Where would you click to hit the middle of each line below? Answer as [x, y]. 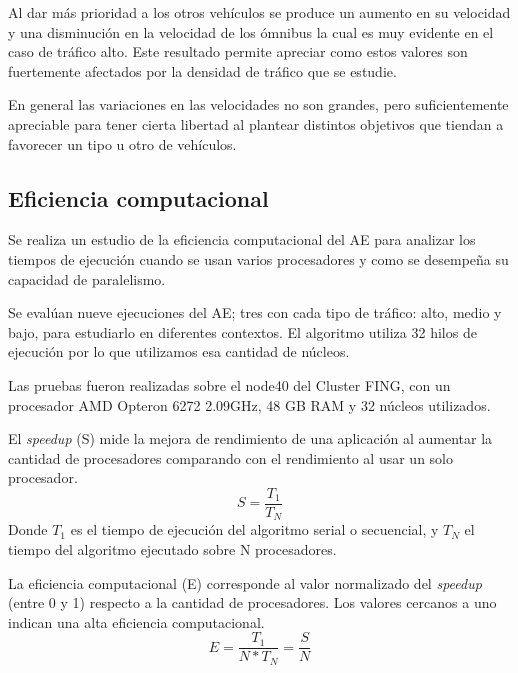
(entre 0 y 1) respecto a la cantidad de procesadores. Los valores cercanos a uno [252, 602]
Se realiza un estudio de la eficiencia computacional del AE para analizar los [242, 239]
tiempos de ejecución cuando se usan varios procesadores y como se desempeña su [258, 258]
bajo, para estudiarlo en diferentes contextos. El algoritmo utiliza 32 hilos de [242, 331]
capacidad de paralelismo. [87, 278]
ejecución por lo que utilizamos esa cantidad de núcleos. [179, 351]
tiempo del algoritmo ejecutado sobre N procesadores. [172, 549]
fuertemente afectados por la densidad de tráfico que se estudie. [202, 70]
